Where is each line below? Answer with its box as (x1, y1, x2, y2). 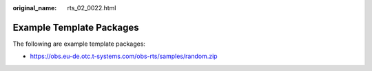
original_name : (12, 4, 57, 12)
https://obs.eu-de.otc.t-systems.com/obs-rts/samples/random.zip (30, 52, 218, 61)
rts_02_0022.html (67, 4, 116, 12)
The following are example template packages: (12, 40, 146, 48)
